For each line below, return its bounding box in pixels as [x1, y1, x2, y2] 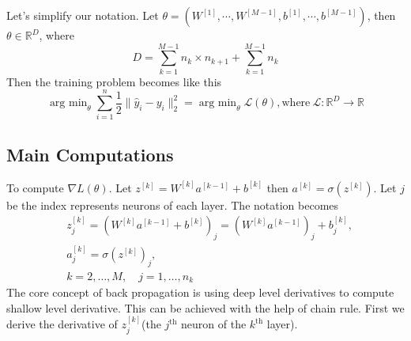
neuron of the [181, 316, 247, 332]
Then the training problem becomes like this [6, 73, 222, 89]
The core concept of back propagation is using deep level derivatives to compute [6, 284, 394, 301]
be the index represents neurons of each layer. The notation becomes [6, 196, 339, 213]
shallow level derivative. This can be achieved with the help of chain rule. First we [6, 299, 405, 316]
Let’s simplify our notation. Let [6, 7, 159, 23]
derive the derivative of [6, 316, 118, 332]
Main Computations [6, 142, 174, 166]
